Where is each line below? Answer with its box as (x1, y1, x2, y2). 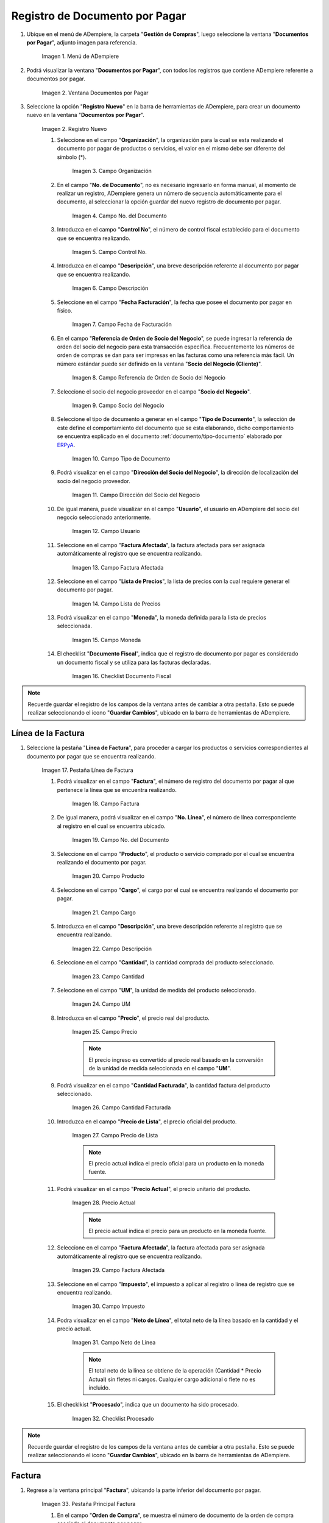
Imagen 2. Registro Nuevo (41, 125, 107, 132)
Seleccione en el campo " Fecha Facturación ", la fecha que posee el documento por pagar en (57, 299, 292, 306)
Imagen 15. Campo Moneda (72, 636, 141, 643)
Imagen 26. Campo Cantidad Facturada (72, 1104, 171, 1111)
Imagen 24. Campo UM (72, 1000, 131, 1008)
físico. (57, 306, 73, 314)
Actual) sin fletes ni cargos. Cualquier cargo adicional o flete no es (88, 1376, 256, 1383)
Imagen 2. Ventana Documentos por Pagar (41, 89, 149, 96)
